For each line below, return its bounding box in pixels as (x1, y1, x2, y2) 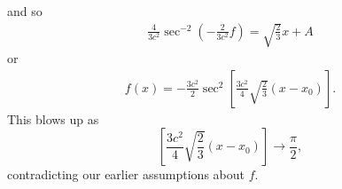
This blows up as (7, 109, 99, 128)
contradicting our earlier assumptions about (7, 165, 245, 184)
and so (7, 2, 43, 20)
